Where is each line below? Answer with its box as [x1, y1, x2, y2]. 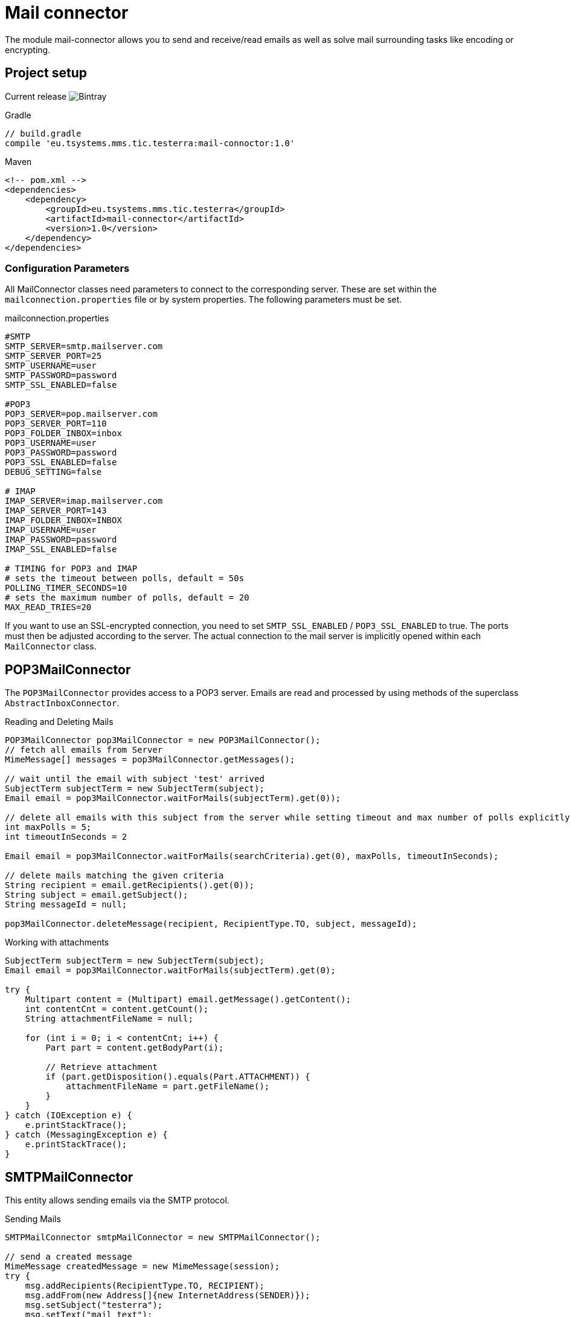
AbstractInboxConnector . [5, 698, 120, 709]
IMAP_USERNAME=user [5, 525, 97, 535]
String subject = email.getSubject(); [5, 890, 188, 900]
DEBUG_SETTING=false [5, 467, 102, 477]
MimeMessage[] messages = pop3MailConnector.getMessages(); [5, 755, 295, 765]
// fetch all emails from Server [5, 745, 163, 755]
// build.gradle [5, 128, 82, 138]
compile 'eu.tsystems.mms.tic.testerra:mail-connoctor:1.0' [5, 138, 295, 148]
